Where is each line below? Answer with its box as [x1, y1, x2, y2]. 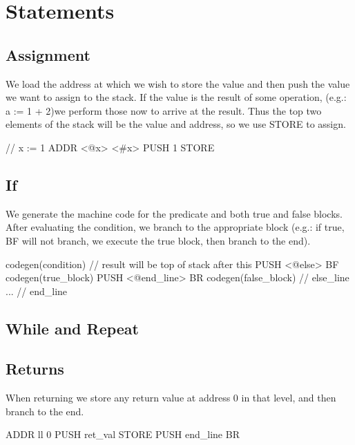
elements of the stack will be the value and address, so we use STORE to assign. [6, 117, 346, 131]
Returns [6, 358, 64, 379]
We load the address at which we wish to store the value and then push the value [6, 76, 350, 91]
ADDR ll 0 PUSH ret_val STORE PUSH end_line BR [6, 427, 240, 442]
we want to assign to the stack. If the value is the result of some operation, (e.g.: [6, 90, 347, 104]
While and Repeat [6, 317, 139, 339]
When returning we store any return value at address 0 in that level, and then [6, 390, 336, 405]
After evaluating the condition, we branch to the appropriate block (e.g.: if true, [6, 220, 345, 234]
